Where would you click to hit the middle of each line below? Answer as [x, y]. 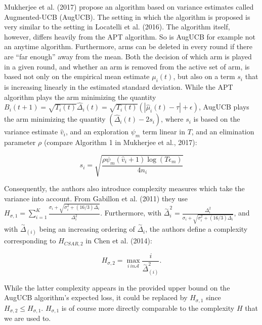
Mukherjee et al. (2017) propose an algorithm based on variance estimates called [129, 7]
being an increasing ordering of [87, 229]
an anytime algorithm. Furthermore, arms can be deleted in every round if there [128, 46]
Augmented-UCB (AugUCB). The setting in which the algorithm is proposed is [127, 16]
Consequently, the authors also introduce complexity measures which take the [124, 188]
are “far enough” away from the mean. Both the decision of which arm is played [128, 56]
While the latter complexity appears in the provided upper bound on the [117, 287]
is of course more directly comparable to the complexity [148, 308]
